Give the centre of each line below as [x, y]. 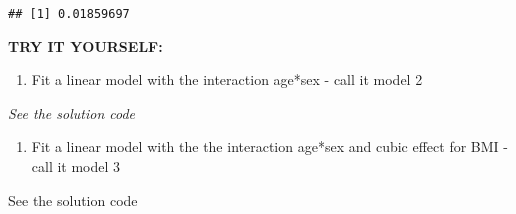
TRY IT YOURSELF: [85, 45]
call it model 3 [76, 166]
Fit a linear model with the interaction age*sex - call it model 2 [227, 79]
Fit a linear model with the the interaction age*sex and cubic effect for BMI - [269, 146]
